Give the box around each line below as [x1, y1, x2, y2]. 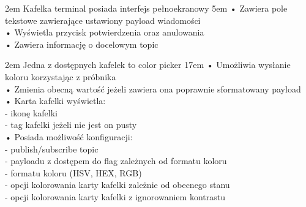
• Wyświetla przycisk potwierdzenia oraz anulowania [5, 26, 204, 39]
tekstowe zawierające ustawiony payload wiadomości [5, 13, 201, 26]
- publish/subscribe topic [5, 142, 99, 155]
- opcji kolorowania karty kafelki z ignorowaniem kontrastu [5, 190, 225, 203]
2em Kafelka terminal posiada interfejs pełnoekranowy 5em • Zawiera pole [5, 2, 288, 14]
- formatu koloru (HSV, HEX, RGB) [5, 166, 142, 179]
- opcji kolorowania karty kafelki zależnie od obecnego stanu [5, 178, 230, 191]
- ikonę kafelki [5, 106, 58, 119]
